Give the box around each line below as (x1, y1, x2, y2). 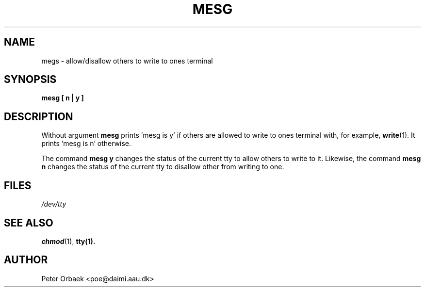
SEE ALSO (4, 216, 53, 229)
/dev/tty (41, 200, 66, 209)
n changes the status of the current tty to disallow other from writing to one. (41, 162, 284, 171)
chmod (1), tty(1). (41, 237, 96, 245)
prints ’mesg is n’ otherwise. (41, 139, 131, 148)
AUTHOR (4, 254, 48, 266)
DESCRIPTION (4, 110, 73, 123)
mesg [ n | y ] (41, 94, 84, 102)
